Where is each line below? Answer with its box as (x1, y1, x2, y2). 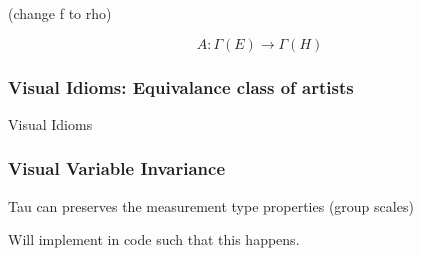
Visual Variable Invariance (8, 156, 226, 181)
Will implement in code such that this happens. (8, 229, 300, 250)
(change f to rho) (8, 3, 112, 23)
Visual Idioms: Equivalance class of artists (8, 74, 354, 99)
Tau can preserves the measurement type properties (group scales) (8, 195, 414, 216)
